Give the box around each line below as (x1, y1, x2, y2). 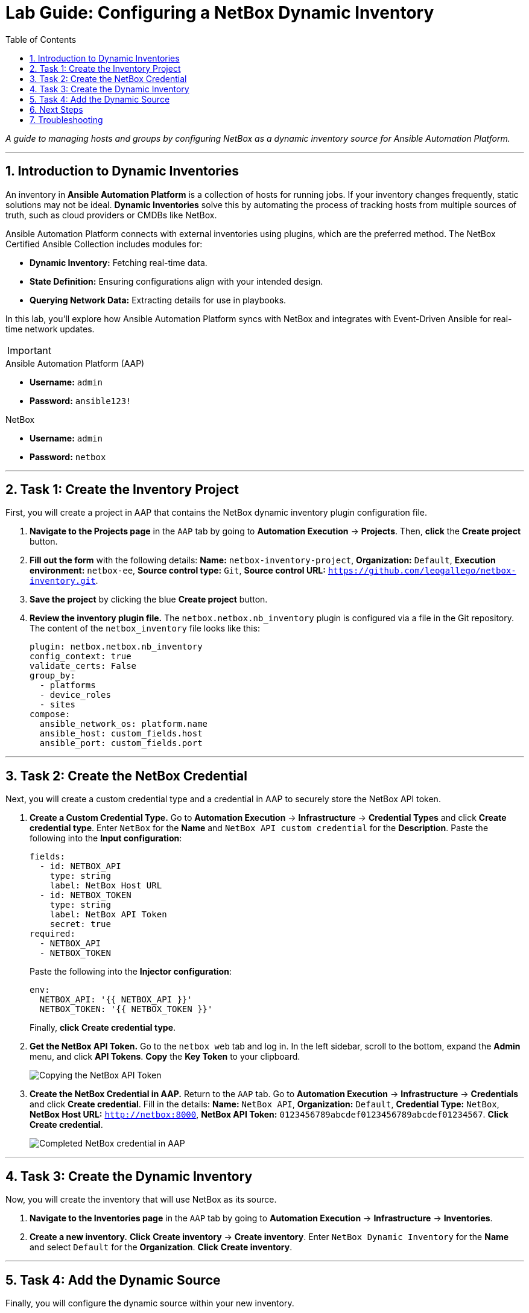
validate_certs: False (30, 661, 137, 671)
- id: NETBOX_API (39, 861, 121, 872)
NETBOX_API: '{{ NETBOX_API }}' (39, 995, 192, 1005)
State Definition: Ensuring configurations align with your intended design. (30, 276, 323, 286)
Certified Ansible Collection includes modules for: (5, 238, 203, 249)
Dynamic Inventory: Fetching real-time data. (30, 257, 207, 268)
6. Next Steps (30, 104, 83, 115)
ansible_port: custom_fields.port (39, 738, 203, 748)
